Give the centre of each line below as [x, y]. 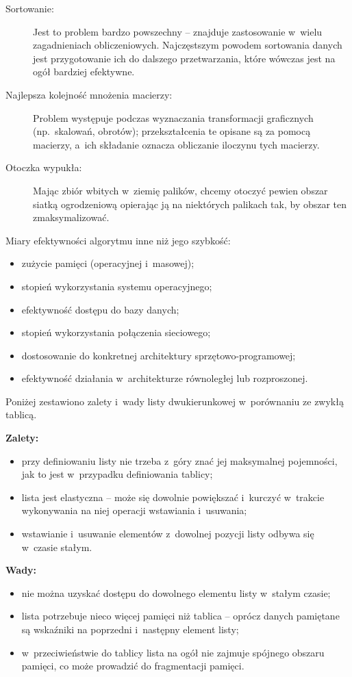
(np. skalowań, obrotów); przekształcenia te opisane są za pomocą [172, 131]
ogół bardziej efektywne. [84, 72]
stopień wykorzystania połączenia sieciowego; [116, 332]
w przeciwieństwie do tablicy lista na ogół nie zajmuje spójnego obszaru [173, 652]
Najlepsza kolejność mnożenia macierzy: [89, 94]
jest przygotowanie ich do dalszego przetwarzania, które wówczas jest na [184, 58]
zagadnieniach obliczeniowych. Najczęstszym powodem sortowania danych [188, 45]
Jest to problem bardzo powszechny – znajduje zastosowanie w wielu [178, 31]
